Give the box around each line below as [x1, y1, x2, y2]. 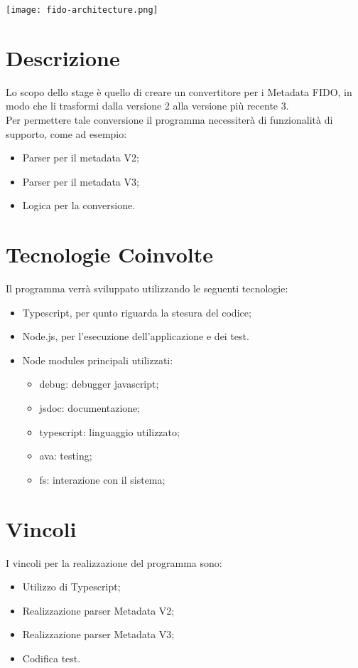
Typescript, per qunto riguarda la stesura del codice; [22, 304, 251, 319]
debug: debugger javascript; [39, 376, 159, 391]
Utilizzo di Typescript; [22, 579, 121, 594]
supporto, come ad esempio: [6, 126, 127, 141]
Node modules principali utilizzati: [22, 352, 173, 367]
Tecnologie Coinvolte [6, 240, 214, 269]
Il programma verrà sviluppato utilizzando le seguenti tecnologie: [6, 281, 288, 296]
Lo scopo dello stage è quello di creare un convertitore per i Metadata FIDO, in [6, 84, 352, 99]
